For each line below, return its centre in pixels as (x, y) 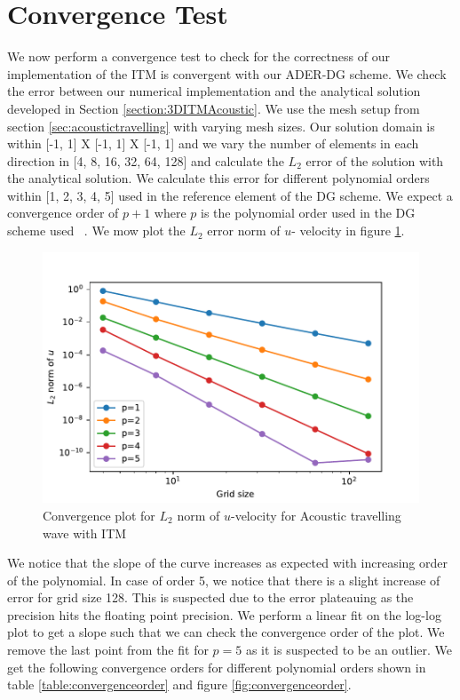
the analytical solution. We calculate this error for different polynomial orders (218, 178)
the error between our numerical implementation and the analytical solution (214, 91)
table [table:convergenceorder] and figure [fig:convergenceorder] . (179, 684)
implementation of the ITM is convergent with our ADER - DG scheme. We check (227, 73)
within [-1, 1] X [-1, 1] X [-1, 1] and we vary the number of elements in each (213, 143)
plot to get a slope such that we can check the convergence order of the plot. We (226, 632)
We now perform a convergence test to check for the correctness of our (198, 56)
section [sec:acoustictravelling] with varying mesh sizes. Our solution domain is (221, 126)
